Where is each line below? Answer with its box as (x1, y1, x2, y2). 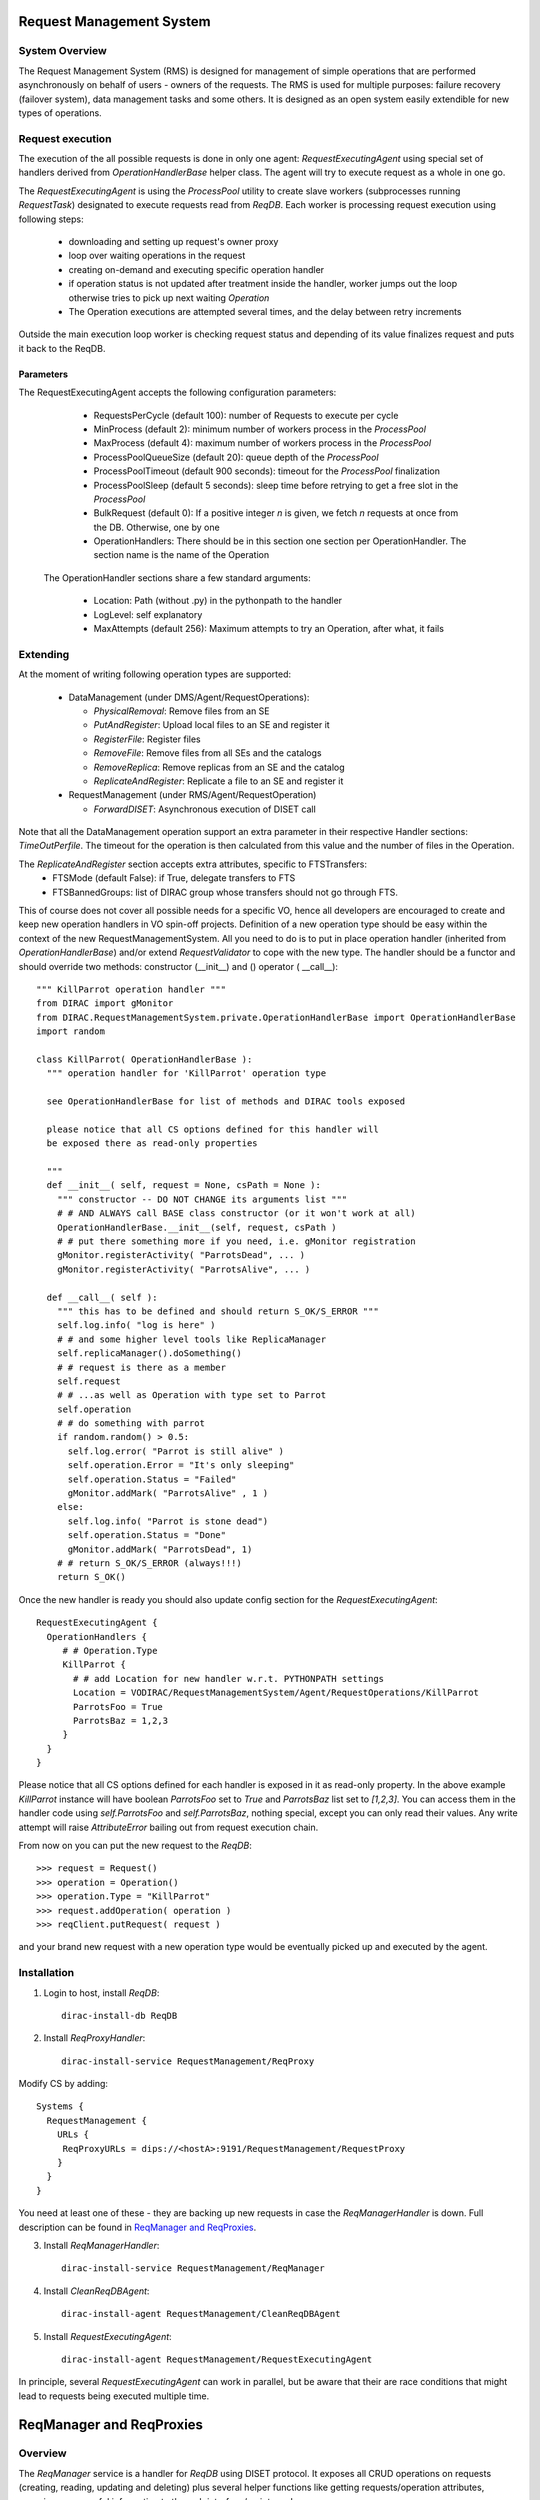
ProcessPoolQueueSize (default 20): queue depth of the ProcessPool (93, 451, 379, 463)
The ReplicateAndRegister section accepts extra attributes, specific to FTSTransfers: (18, 858, 367, 870)
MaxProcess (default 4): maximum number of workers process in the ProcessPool (93, 437, 432, 449)
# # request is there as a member (56, 1361, 227, 1373)
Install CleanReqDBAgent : (43, 2285, 150, 2297)
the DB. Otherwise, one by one (93, 521, 220, 533)
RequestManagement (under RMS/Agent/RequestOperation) (68, 789, 317, 801)
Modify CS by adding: (18, 2078, 109, 2090)
